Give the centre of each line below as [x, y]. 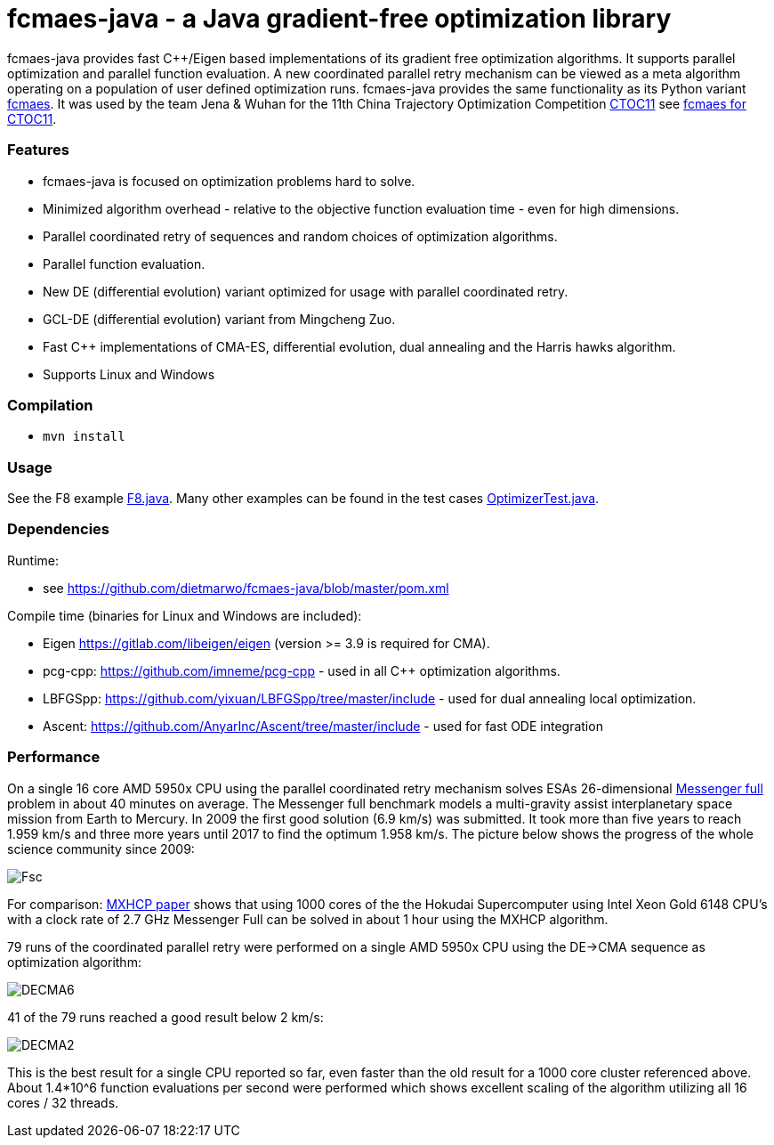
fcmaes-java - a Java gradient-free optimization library [339, 19]
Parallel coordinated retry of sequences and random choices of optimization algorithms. [300, 236]
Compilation [50, 405]
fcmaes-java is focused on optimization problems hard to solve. [229, 181]
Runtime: [33, 560]
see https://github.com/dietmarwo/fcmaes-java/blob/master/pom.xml [246, 588]
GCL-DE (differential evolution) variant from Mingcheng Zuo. [219, 319]
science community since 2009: [101, 849]
